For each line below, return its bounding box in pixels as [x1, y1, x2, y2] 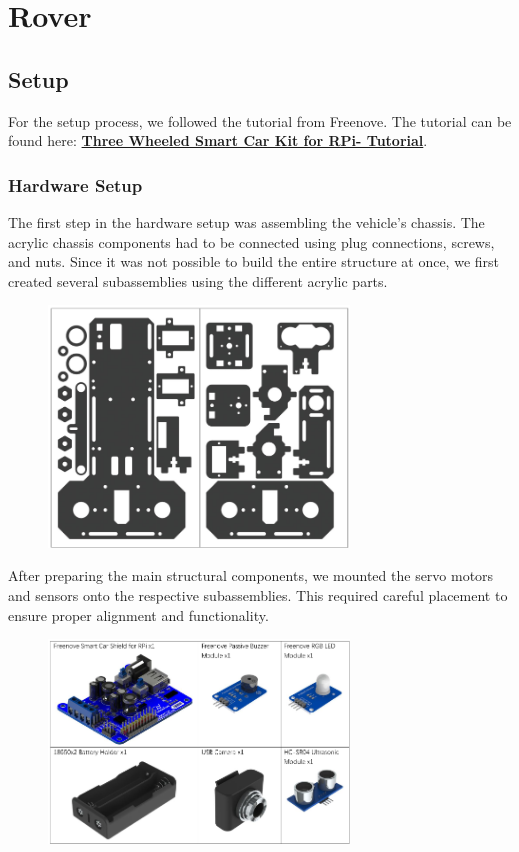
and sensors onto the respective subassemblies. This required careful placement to [8, 585, 508, 606]
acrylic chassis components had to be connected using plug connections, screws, [8, 231, 495, 252]
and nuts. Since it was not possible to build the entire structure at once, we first [8, 251, 499, 272]
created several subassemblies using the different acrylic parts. [8, 270, 388, 291]
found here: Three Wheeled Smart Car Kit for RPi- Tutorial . [8, 130, 428, 151]
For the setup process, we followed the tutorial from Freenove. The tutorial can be [8, 110, 512, 131]
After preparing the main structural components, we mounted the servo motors [8, 565, 494, 586]
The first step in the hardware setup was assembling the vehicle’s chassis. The [8, 211, 485, 232]
